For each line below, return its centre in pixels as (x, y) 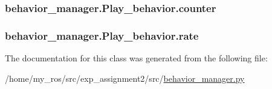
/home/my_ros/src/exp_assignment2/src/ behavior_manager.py (125, 78)
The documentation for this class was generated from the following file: (136, 58)
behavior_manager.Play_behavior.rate (102, 35)
